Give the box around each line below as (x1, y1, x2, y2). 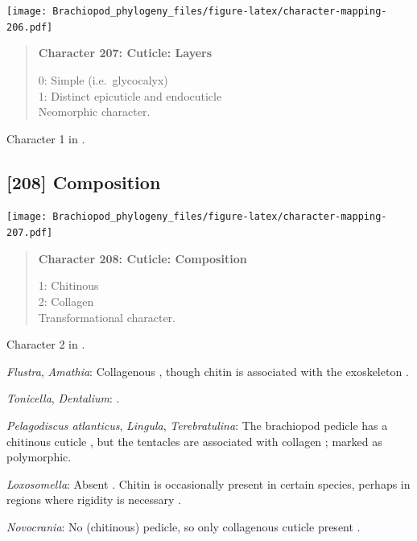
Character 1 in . (6, 130, 85, 147)
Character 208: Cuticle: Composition (38, 250, 247, 266)
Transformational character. (38, 308, 175, 325)
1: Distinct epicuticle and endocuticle (38, 87, 222, 104)
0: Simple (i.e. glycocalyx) (38, 71, 168, 88)
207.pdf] (6, 227, 53, 239)
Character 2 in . (6, 336, 85, 353)
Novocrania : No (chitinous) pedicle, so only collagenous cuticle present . (6, 518, 361, 535)
